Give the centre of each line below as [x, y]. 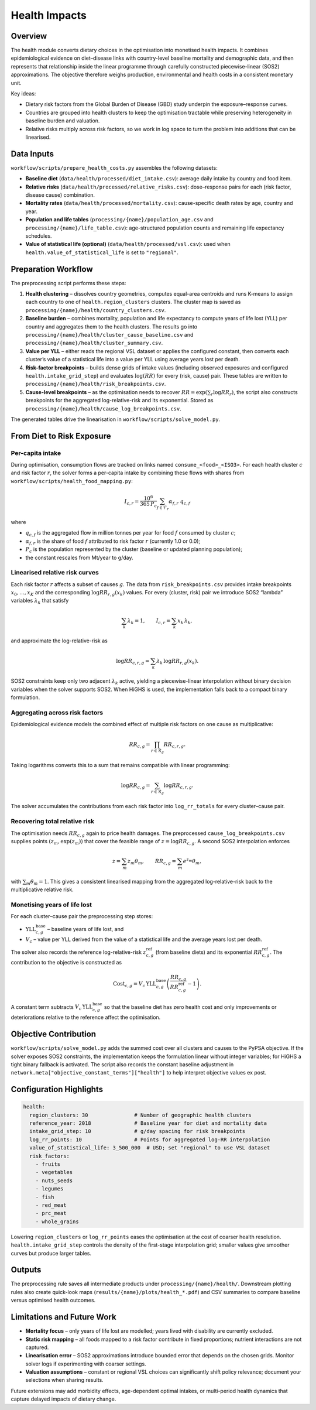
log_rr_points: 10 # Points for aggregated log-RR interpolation [150, 1139]
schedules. [39, 236]
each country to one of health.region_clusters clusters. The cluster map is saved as [133, 302]
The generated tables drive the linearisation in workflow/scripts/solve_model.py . [116, 419]
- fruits [48, 1164]
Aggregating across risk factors [57, 713]
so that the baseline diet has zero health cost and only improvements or [190, 1007]
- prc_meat [51, 1213]
